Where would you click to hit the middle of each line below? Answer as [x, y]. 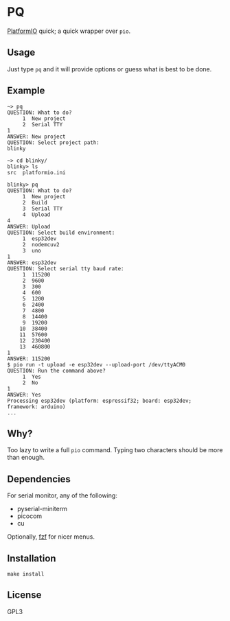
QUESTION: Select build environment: [61, 233]
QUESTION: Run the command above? [57, 371]
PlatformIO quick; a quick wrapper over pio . [69, 31]
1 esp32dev [39, 238]
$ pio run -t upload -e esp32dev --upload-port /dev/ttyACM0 [96, 364]
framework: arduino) [37, 407]
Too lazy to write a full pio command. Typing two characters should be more [115, 450]
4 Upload [36, 214]
